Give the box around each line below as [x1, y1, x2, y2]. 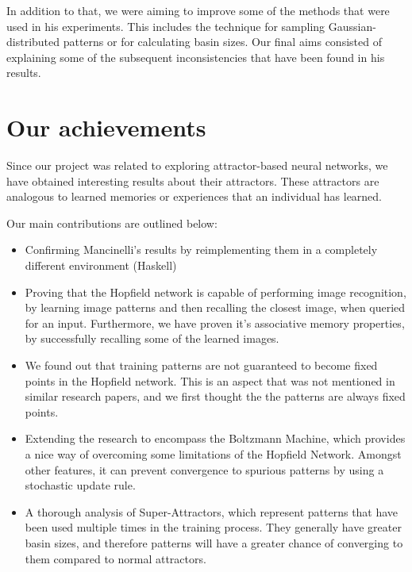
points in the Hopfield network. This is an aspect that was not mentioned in [25, 372, 395, 389]
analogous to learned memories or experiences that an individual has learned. [6, 188, 383, 205]
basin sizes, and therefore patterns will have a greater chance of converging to [25, 534, 403, 551]
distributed [6, 33, 60, 50]
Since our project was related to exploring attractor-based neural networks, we [6, 157, 388, 174]
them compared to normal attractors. [25, 550, 206, 566]
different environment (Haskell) [25, 257, 177, 274]
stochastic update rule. [25, 477, 136, 493]
